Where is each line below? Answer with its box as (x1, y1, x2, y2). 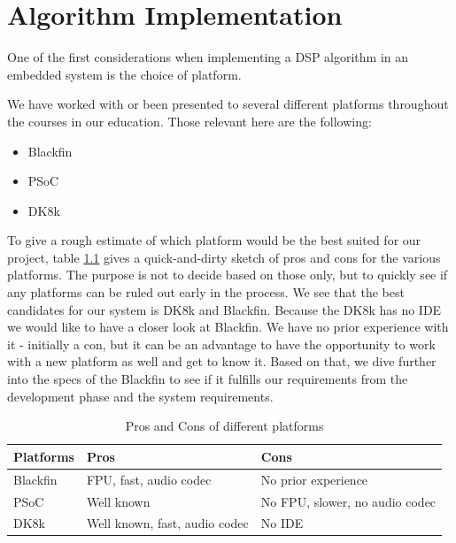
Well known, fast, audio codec (86, 514, 249, 532)
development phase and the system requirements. (7, 386, 274, 405)
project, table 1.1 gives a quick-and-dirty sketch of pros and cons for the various (7, 248, 441, 266)
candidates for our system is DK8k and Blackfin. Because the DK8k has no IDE (7, 300, 442, 318)
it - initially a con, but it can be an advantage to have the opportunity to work (7, 334, 436, 353)
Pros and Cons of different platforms (125, 417, 324, 435)
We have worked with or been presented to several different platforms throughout (7, 95, 449, 113)
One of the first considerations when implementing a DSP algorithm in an (7, 48, 409, 66)
